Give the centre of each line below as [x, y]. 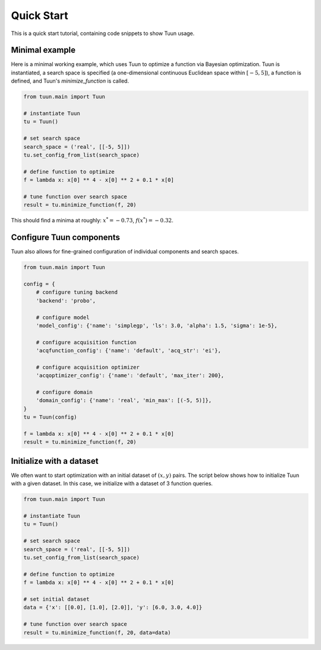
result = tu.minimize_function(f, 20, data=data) [97, 632]
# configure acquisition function [86, 342]
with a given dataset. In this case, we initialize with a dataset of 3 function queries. [112, 483]
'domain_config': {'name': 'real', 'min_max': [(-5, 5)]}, [124, 401]
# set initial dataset [56, 599]
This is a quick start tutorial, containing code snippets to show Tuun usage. [103, 33]
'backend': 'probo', [66, 301]
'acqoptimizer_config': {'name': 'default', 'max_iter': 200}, [130, 376]
